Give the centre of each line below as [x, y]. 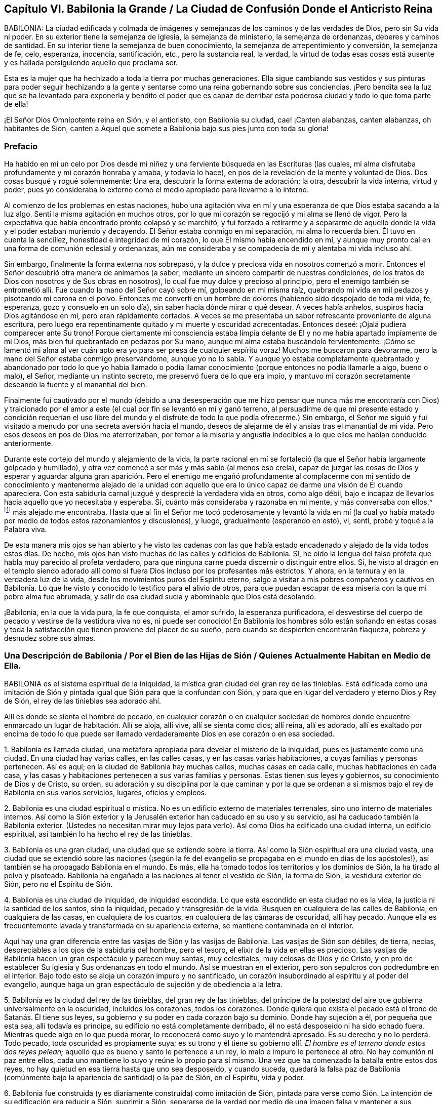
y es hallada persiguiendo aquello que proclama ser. [91, 63]
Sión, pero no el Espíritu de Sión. [58, 884]
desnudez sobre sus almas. [50, 638]
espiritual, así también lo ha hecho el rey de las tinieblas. [98, 834]
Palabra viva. [26, 529]
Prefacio [21, 146]
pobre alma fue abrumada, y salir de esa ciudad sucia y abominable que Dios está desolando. [160, 596]
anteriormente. [29, 443]
